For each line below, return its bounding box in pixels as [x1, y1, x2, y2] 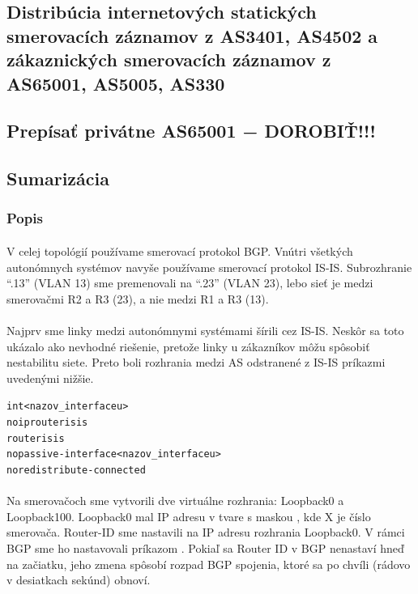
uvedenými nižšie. [6, 369, 94, 386]
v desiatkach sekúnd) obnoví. [6, 571, 151, 588]
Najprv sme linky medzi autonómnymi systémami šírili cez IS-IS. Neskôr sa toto [6, 321, 404, 338]
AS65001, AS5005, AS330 [6, 70, 225, 95]
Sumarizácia [6, 166, 109, 191]
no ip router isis [6, 416, 88, 428]
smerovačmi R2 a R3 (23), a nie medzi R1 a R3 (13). [6, 290, 269, 307]
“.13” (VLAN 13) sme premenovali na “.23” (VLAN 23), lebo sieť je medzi [6, 274, 373, 291]
